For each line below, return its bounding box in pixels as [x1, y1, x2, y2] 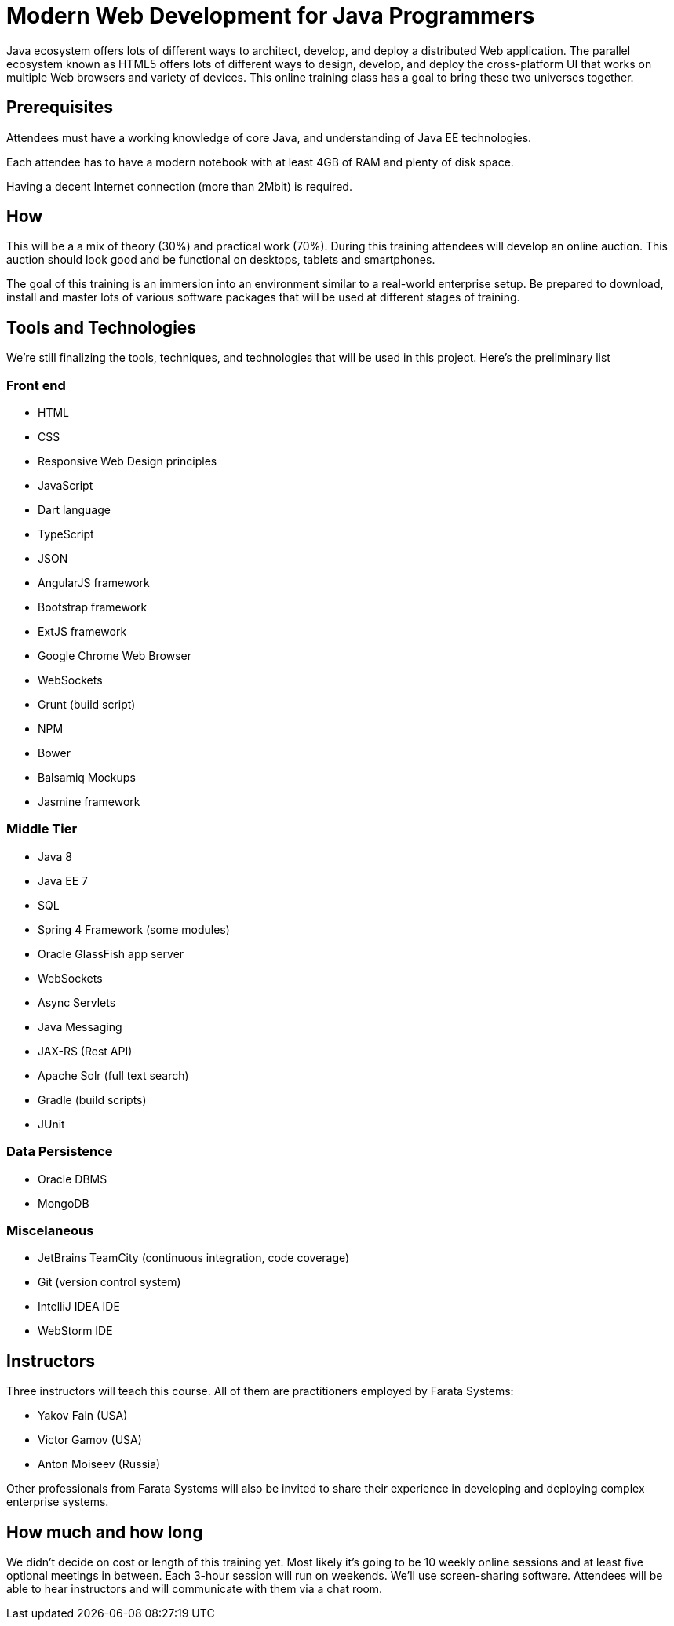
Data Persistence [6, 1143, 113, 1160]
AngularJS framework [38, 576, 150, 590]
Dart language [38, 503, 111, 517]
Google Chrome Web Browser [38, 649, 191, 663]
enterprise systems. [6, 1495, 109, 1509]
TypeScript [38, 527, 94, 541]
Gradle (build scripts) [38, 1092, 147, 1106]
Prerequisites [6, 97, 113, 118]
